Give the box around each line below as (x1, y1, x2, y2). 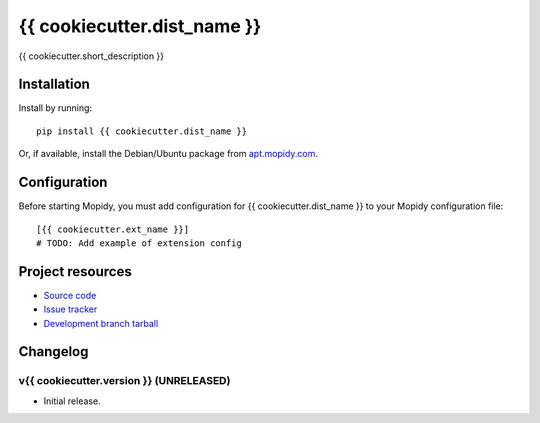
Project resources (18, 263, 132, 280)
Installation (18, 76, 90, 93)
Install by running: (18, 102, 93, 114)
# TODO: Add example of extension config (36, 237, 242, 249)
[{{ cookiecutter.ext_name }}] (36, 223, 190, 235)
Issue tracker (43, 303, 98, 315)
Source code (43, 289, 97, 301)
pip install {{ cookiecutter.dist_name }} (36, 125, 248, 137)
